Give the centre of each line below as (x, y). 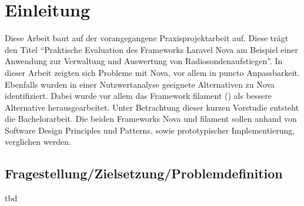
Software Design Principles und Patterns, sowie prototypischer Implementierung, (150, 130)
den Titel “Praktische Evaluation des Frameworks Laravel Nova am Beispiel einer (151, 49)
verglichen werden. (38, 142)
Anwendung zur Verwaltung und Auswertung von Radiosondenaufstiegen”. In (144, 61)
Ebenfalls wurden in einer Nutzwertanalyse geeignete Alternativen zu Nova (140, 84)
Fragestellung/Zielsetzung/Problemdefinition (144, 173)
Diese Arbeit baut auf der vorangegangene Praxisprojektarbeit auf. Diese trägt (147, 38)
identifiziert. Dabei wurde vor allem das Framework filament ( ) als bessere (138, 96)
